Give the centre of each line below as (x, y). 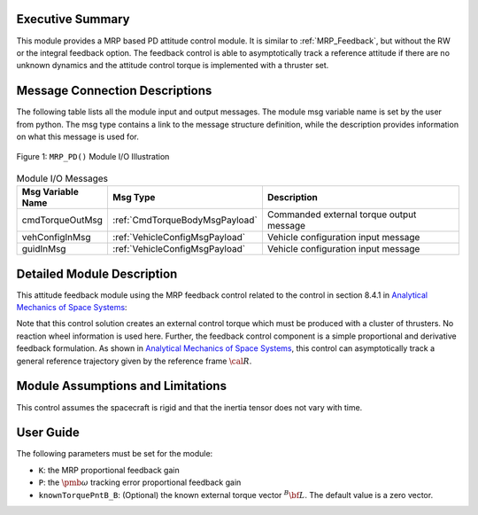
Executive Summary (73, 19)
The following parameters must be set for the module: (115, 454)
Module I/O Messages (62, 178)
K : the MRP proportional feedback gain (109, 470)
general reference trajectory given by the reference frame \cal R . (134, 361)
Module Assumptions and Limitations (122, 386)
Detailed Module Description (97, 273)
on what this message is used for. (77, 137)
